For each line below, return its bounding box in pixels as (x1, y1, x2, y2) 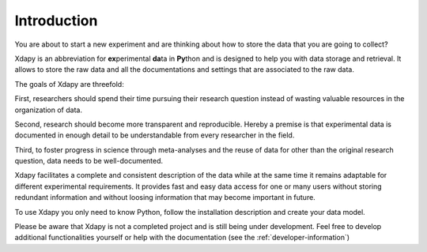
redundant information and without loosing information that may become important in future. (14, 193, 316, 202)
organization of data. (14, 105, 83, 115)
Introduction (14, 12, 98, 29)
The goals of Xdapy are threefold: (14, 79, 124, 88)
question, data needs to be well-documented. (14, 156, 164, 166)
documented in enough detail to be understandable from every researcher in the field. (14, 130, 295, 140)
